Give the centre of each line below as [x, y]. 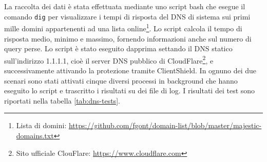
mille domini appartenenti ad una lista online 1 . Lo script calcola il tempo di [123, 27]
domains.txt [35, 135]
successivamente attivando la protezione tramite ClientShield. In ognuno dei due [130, 70]
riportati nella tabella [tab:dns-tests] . [62, 100]
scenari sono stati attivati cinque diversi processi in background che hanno [121, 80]
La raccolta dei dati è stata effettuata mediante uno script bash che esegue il [125, 6]
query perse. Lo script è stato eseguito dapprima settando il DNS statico [118, 48]
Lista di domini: [41, 125]
